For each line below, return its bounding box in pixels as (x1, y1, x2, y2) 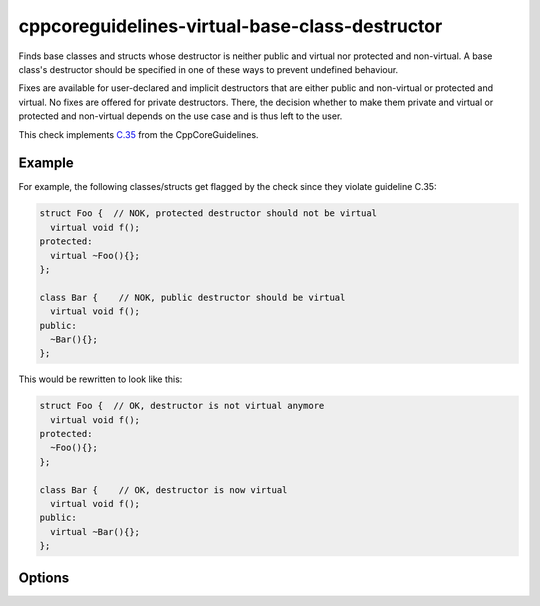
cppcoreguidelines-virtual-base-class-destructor (18, 15, 443, 37)
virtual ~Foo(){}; (50, 250, 140, 261)
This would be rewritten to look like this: (18, 373, 183, 385)
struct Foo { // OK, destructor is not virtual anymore (39, 400, 325, 412)
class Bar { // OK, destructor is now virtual (39, 484, 288, 495)
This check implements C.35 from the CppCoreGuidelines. (18, 128, 259, 140)
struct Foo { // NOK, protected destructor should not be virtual (39, 208, 378, 219)
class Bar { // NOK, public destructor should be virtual (39, 291, 346, 303)
